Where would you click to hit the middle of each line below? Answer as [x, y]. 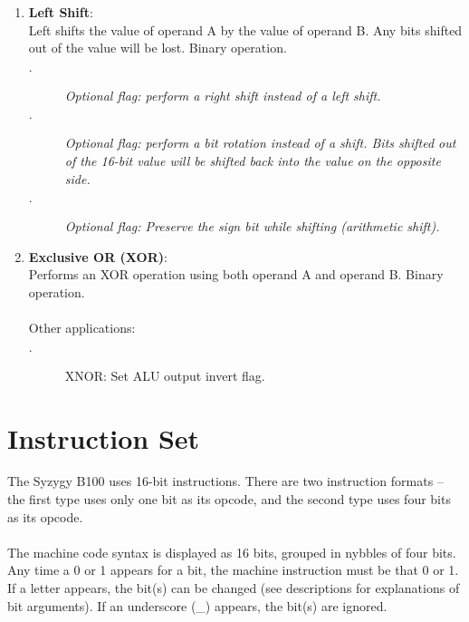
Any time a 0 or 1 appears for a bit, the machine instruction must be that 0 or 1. [233, 570]
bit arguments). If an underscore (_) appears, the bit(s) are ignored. [197, 605]
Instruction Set [104, 437]
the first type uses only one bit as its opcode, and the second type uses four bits [229, 499]
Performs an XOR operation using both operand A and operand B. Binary [236, 274]
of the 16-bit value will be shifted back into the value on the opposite [253, 160]
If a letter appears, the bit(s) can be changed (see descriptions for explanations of [234, 588]
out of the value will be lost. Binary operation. [158, 48]
